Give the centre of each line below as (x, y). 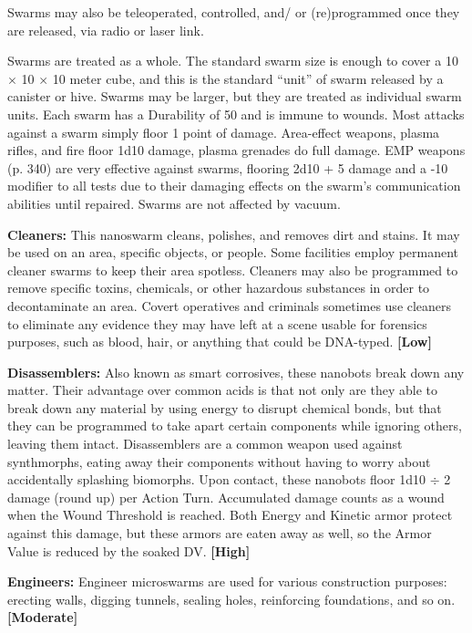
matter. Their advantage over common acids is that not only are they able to (222, 390)
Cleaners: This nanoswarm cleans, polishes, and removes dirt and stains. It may (234, 234)
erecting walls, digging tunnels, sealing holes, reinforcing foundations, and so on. (231, 599)
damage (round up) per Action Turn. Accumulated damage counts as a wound (226, 497)
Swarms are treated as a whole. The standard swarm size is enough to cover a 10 (233, 61)
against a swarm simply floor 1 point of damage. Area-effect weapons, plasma (224, 132)
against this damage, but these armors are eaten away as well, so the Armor (220, 533)
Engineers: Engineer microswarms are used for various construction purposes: (227, 581)
